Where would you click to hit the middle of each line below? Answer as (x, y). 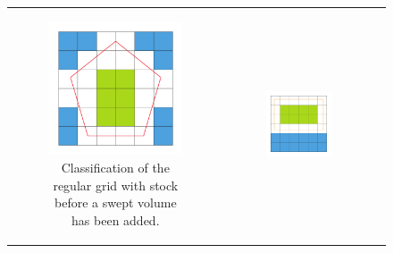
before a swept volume (116, 202)
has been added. (116, 219)
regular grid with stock (116, 185)
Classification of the (115, 167)
